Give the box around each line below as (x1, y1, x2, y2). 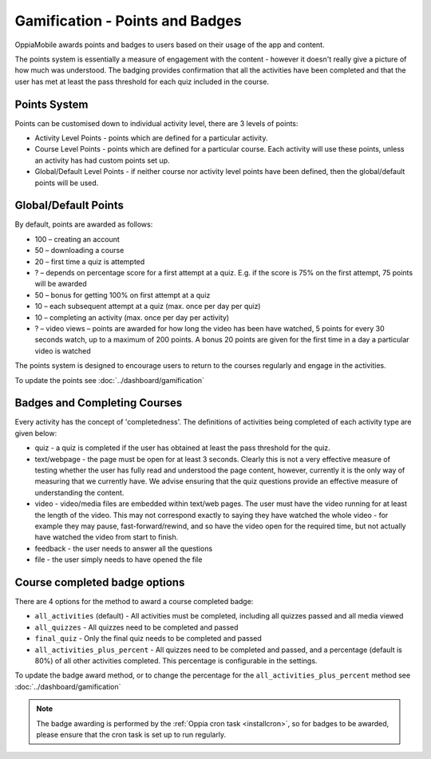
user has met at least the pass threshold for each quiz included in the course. (14, 77, 269, 86)
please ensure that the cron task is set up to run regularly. (36, 729, 227, 739)
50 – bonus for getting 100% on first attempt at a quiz (34, 290, 211, 299)
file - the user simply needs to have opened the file (34, 555, 203, 564)
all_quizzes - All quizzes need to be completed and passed (34, 623, 239, 632)
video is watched (34, 346, 91, 355)
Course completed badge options (14, 575, 185, 589)
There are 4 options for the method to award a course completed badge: (14, 597, 254, 607)
